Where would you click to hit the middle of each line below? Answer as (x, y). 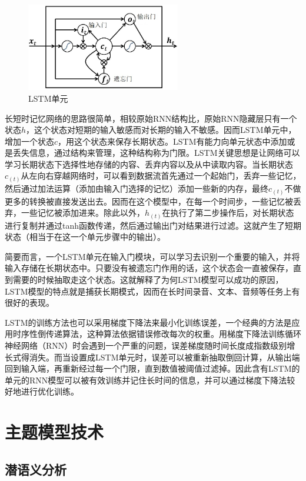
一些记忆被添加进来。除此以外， (83, 213)
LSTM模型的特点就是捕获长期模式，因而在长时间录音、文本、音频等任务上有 (152, 291)
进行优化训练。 (50, 391)
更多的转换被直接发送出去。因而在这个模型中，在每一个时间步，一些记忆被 (149, 201)
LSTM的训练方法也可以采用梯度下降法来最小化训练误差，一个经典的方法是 (148, 322)
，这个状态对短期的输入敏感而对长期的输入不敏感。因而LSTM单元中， (161, 130)
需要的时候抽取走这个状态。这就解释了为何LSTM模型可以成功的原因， (148, 279)
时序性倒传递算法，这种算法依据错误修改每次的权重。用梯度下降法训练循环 (157, 334)
